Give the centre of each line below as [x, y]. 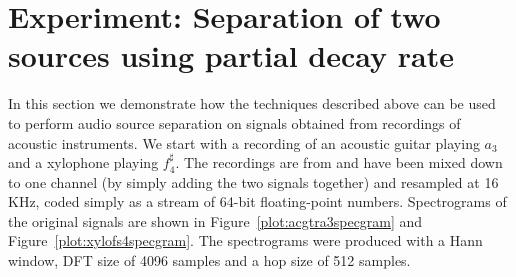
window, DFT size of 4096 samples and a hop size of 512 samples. [209, 260]
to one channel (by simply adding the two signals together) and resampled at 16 [253, 181]
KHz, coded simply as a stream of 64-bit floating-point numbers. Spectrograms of [257, 201]
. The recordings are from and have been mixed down [339, 162]
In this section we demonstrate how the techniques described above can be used [252, 103]
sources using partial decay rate [231, 55]
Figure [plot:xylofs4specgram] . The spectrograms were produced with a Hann [245, 240]
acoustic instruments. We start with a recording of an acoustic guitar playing [244, 142]
